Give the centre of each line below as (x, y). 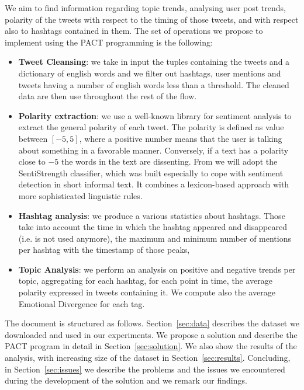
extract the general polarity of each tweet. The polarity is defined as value (151, 127)
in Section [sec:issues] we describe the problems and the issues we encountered (145, 369)
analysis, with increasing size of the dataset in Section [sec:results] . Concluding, (148, 358)
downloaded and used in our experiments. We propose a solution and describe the (151, 334)
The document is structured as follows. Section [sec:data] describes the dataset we (152, 323)
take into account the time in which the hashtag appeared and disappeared (153, 227)
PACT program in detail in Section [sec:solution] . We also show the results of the (151, 346)
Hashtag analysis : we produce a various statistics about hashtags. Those (152, 215)
